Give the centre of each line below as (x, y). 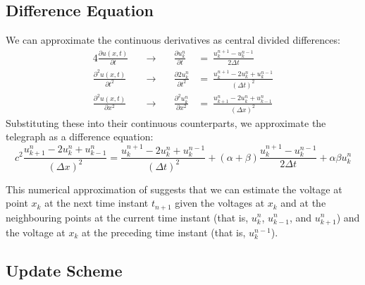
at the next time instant (97, 203)
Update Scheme (64, 270)
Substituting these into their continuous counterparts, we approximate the (166, 122)
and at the (303, 203)
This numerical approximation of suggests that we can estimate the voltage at (174, 189)
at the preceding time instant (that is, (164, 232)
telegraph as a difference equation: (80, 137)
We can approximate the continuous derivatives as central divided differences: (173, 40)
